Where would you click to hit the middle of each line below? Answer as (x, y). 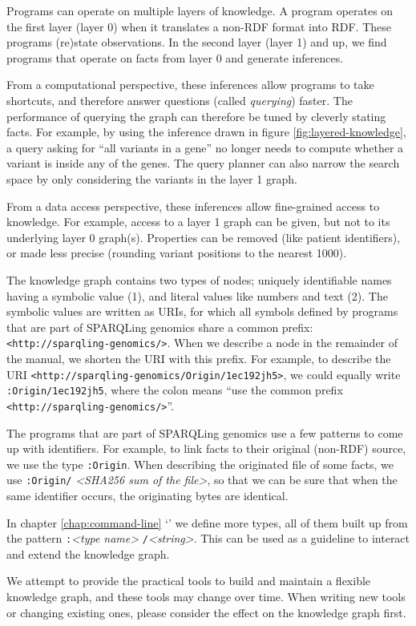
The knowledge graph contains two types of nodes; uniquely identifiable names (199, 279)
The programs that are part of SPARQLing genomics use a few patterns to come (205, 432)
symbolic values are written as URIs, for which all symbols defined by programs (202, 311)
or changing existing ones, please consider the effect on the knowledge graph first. (206, 612)
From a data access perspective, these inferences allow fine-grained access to (193, 206)
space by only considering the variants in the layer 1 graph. (152, 178)
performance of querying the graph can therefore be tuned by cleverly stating (196, 116)
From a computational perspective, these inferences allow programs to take (190, 85)
